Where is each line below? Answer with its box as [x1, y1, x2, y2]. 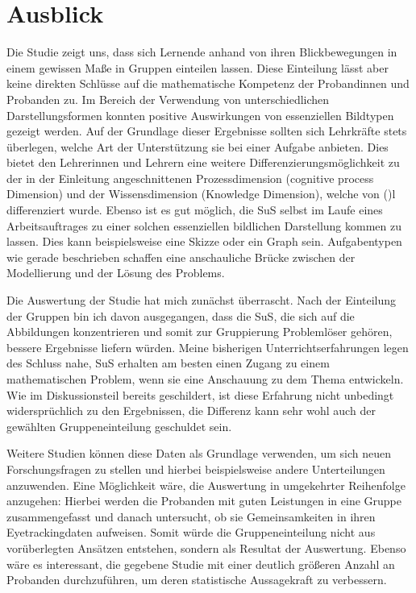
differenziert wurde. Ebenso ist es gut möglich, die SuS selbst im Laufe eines [6, 201, 383, 218]
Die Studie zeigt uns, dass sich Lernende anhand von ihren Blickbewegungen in [6, 44, 397, 60]
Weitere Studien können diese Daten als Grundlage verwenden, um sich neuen [6, 445, 392, 462]
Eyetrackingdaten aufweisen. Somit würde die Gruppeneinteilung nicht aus [6, 524, 376, 541]
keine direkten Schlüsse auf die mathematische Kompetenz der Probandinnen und [6, 75, 410, 92]
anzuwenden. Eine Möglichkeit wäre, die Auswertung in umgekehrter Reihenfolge [6, 476, 406, 493]
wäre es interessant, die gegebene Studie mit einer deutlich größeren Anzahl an [6, 555, 395, 572]
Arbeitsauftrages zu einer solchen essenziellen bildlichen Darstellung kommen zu [6, 217, 402, 234]
